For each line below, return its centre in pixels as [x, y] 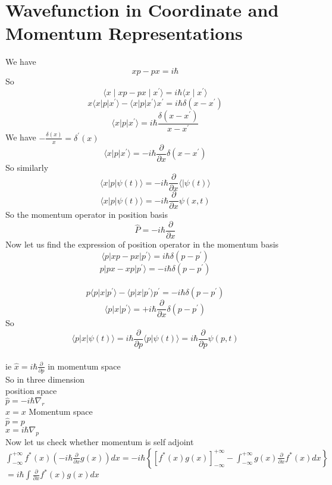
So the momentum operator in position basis [87, 215]
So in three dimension [45, 379]
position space [31, 391]
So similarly [27, 167]
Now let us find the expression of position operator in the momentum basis [142, 244]
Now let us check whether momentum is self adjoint [100, 441]
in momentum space [84, 366]
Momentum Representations [124, 33]
